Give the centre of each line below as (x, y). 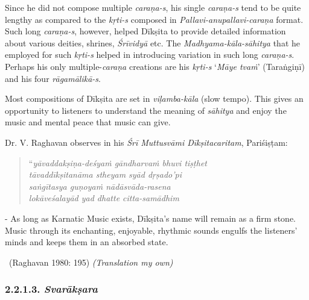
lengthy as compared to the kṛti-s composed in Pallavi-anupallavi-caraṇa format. (154, 19)
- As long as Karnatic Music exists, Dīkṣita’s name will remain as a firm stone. (151, 218)
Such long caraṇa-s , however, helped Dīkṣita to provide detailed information (145, 31)
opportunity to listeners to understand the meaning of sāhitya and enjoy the (146, 110)
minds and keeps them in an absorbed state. (87, 242)
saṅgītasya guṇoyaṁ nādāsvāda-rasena (100, 186)
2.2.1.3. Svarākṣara (51, 289)
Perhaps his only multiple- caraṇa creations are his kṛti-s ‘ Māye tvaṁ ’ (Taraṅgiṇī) (155, 66)
